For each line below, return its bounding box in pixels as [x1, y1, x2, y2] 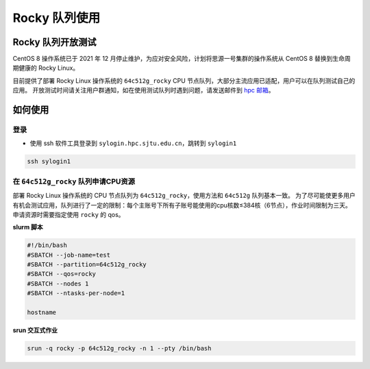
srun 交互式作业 [12, 326, 58, 334]
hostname [27, 309, 57, 316]
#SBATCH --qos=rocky [27, 270, 96, 278]
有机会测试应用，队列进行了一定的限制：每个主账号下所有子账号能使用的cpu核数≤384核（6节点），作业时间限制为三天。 [12, 201, 352, 209]
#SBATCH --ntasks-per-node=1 [27, 290, 125, 297]
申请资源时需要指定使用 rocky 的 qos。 [12, 210, 125, 218]
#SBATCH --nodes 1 [27, 279, 89, 288]
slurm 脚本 [12, 223, 44, 231]
